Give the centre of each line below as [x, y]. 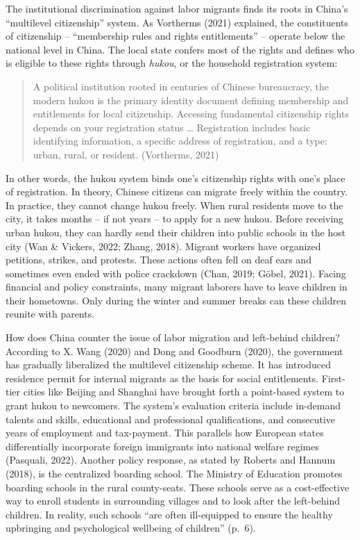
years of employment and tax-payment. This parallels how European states [165, 433]
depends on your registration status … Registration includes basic [172, 127]
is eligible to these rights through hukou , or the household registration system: [172, 63]
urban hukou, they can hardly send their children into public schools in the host [176, 232]
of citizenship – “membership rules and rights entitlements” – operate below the [175, 36]
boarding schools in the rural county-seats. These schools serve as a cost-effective [178, 487]
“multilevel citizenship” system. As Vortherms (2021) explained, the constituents [177, 22]
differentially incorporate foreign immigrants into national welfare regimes [162, 446]
